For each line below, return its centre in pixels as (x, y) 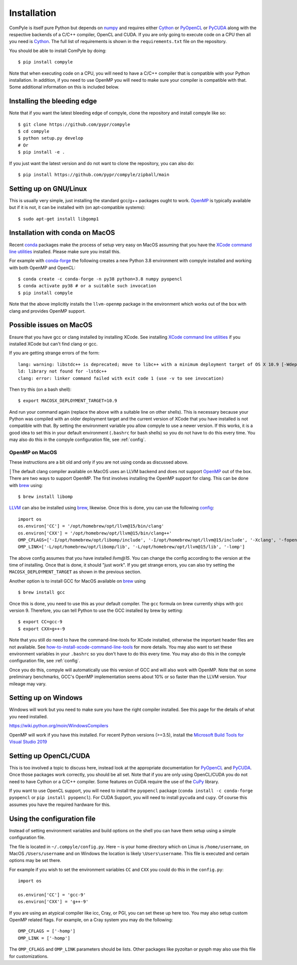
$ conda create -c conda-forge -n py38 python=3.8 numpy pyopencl (100, 279)
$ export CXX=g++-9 (42, 629)
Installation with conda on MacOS (62, 233)
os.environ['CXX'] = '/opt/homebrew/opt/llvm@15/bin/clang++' (95, 533)
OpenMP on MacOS (33, 452)
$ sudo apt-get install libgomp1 (58, 219)
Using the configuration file (52, 819)
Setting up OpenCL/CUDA (50, 756)
